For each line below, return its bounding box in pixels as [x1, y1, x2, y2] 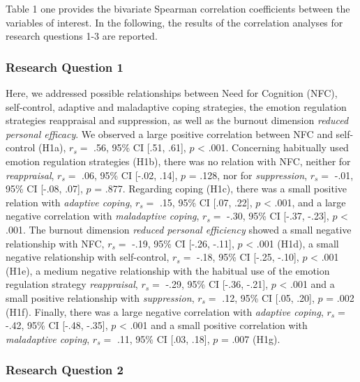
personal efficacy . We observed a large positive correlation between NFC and [6, 126, 333, 141]
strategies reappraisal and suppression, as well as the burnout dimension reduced [6, 113, 349, 128]
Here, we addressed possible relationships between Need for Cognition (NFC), [6, 86, 338, 100]
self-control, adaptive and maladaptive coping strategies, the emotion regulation [6, 99, 347, 114]
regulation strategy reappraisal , [6, 277, 138, 291]
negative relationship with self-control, [6, 250, 170, 264]
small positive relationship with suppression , [6, 290, 195, 305]
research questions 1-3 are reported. [6, 29, 158, 43]
